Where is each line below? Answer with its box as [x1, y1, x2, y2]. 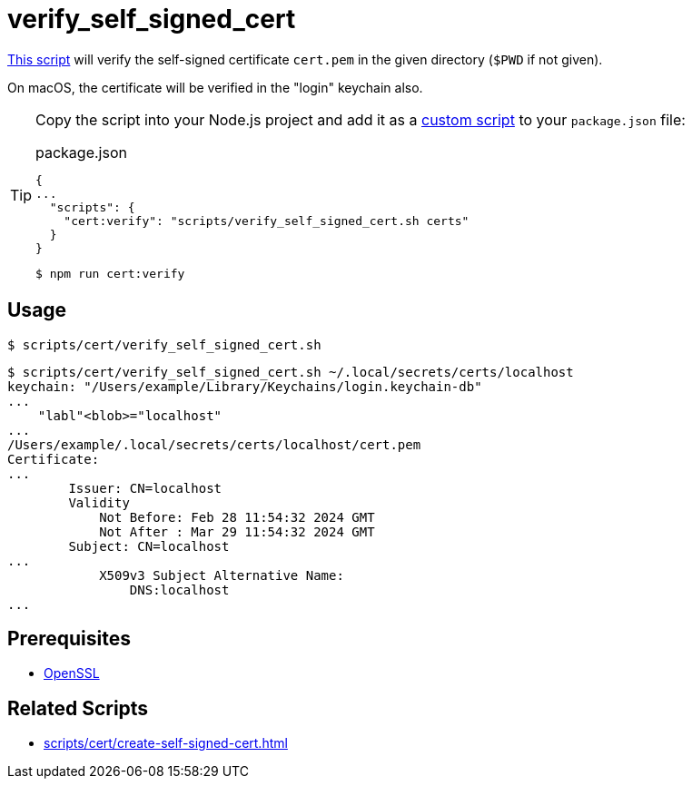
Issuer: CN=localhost [68, 480, 222, 496]
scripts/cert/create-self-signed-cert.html [44, 735, 288, 752]
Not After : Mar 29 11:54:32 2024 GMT [99, 524, 375, 539]
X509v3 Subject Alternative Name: [99, 567, 344, 583]
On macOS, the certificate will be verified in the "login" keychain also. [7, 79, 423, 95]
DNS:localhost [129, 582, 230, 597]
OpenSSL [44, 665, 100, 682]
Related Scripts [7, 696, 149, 720]
